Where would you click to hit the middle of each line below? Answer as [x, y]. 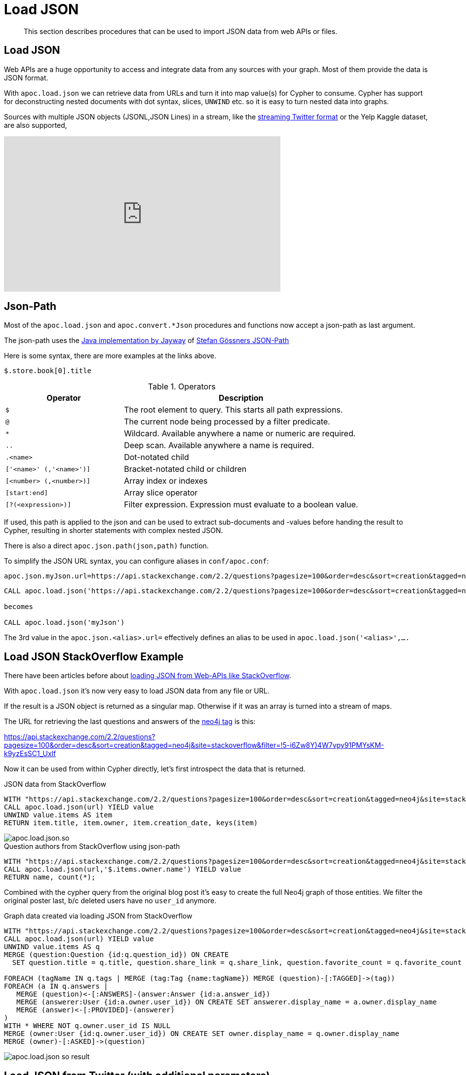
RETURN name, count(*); [50, 877]
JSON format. [26, 77]
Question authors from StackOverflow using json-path [92, 846]
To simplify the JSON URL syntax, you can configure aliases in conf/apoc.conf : [136, 561]
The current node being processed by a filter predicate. [227, 422]
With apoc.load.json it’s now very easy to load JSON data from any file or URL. [137, 691]
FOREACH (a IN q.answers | [56, 986]
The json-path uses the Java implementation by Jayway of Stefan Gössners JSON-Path [147, 341]
